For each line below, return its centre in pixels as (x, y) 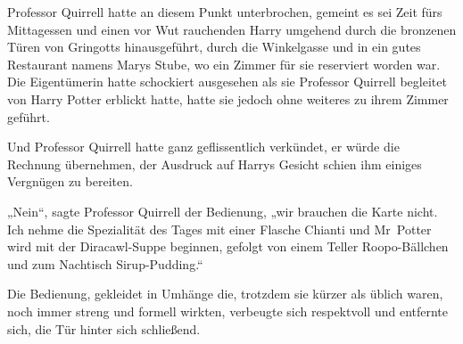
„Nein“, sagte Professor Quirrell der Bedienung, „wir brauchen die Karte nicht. (223, 211)
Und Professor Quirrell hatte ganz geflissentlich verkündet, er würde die (203, 147)
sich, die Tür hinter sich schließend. (104, 328)
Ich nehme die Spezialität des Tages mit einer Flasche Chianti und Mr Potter (219, 229)
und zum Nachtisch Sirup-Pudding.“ (105, 263)
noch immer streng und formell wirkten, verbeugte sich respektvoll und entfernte (228, 311)
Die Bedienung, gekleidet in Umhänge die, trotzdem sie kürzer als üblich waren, (225, 294)
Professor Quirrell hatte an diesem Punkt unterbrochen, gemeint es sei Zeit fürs (225, 12)
